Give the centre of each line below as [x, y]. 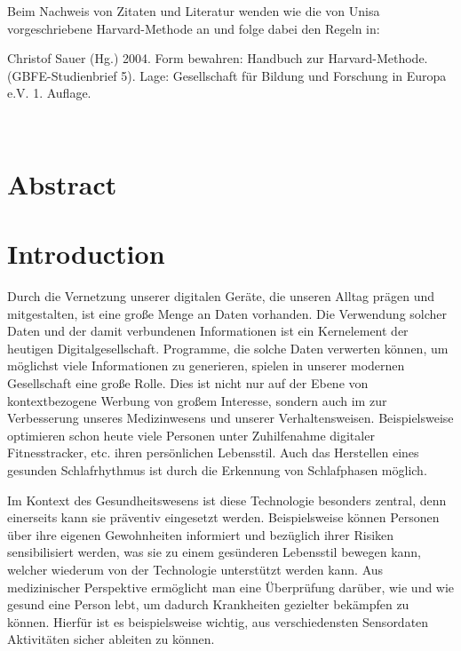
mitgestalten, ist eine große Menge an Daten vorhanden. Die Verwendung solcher [227, 313]
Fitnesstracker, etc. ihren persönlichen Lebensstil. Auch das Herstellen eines [213, 453]
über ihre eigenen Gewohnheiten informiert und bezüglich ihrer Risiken [201, 534]
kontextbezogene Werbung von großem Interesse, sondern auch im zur [197, 400]
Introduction [86, 254]
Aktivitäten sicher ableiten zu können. [111, 639]
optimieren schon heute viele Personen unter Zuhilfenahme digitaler [191, 435]
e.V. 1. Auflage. [49, 93]
